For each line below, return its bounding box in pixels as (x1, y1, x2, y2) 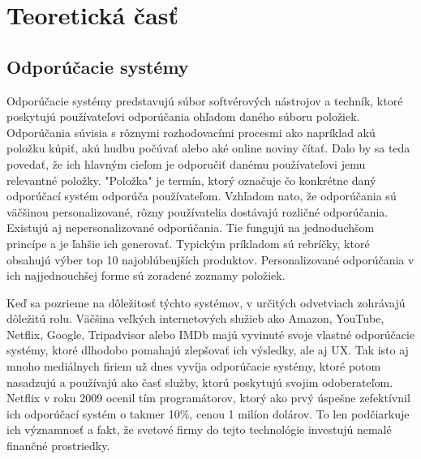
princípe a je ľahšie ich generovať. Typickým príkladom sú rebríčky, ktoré (6, 234, 370, 251)
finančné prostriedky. (6, 437, 110, 454)
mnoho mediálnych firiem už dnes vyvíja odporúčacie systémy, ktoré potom (6, 358, 381, 375)
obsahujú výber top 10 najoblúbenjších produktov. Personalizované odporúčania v (6, 251, 415, 268)
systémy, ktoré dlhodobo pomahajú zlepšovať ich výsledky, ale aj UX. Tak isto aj (6, 341, 409, 358)
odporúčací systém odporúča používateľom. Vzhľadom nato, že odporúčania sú (6, 187, 397, 204)
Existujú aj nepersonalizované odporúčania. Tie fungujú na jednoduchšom (6, 219, 375, 236)
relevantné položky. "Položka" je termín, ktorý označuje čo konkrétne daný (6, 171, 376, 188)
